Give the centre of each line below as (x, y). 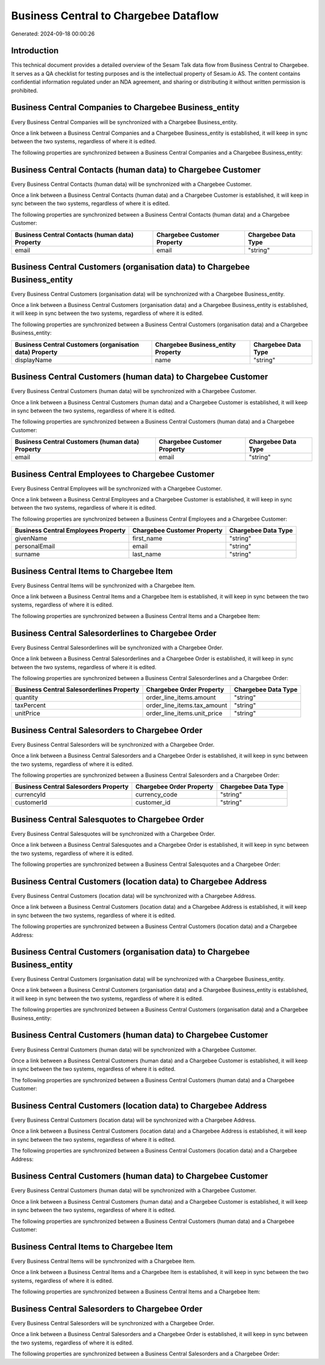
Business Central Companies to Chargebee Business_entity (125, 107)
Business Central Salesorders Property (72, 787)
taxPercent (30, 705)
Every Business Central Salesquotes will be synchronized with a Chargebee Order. (113, 834)
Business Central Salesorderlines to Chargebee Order (114, 633)
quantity (26, 698)
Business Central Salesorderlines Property (77, 690)
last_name (147, 554)
